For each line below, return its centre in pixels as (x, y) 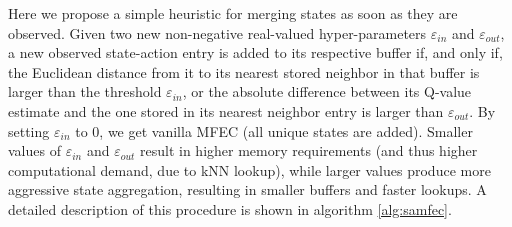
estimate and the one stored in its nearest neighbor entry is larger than (226, 110)
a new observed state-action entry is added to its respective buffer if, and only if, (255, 52)
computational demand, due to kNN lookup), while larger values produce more (249, 169)
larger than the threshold (85, 91)
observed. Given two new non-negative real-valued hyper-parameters (217, 32)
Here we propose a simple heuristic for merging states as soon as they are (233, 13)
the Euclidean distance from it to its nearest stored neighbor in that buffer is (244, 71)
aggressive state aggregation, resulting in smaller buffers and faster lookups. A (247, 189)
